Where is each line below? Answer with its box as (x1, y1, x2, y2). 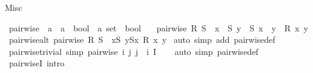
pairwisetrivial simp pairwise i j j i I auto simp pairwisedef (8, 45, 259, 57)
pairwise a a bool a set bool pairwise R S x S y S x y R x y (8, 21, 308, 34)
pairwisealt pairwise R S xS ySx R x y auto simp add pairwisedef (8, 33, 275, 46)
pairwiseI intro (8, 57, 65, 69)
